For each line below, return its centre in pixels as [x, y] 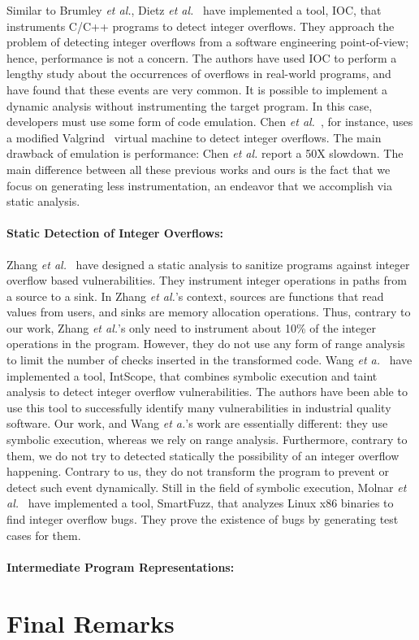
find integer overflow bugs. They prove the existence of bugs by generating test [203, 519]
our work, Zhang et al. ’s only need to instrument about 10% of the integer [191, 327]
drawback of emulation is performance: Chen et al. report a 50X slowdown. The [205, 153]
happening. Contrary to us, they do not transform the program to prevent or [198, 471]
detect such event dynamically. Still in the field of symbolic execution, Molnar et [207, 487]
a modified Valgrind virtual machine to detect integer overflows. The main [194, 137]
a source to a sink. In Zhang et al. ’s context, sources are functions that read [195, 296]
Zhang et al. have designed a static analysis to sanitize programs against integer [208, 264]
